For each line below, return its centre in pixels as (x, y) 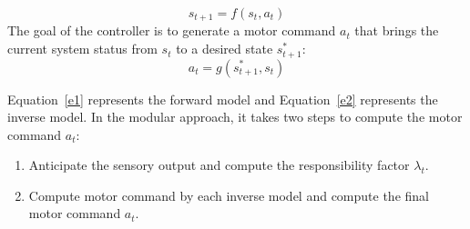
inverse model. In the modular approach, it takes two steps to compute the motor (235, 117)
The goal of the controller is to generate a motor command (172, 30)
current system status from (82, 49)
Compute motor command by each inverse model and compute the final (229, 195)
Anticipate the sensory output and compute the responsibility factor (219, 165)
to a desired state (225, 49)
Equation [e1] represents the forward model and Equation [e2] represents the (223, 99)
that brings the (397, 30)
